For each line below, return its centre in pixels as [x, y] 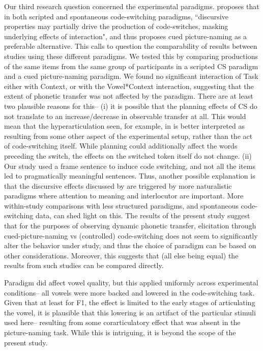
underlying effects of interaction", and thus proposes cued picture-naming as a [126, 36]
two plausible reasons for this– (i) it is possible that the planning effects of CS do [131, 106]
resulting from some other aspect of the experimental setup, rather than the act [128, 136]
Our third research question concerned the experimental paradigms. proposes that [132, 6]
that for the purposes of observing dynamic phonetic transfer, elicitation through [130, 226]
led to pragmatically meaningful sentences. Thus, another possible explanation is [130, 176]
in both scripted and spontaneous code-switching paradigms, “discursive [116, 16]
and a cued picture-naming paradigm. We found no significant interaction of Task [131, 76]
